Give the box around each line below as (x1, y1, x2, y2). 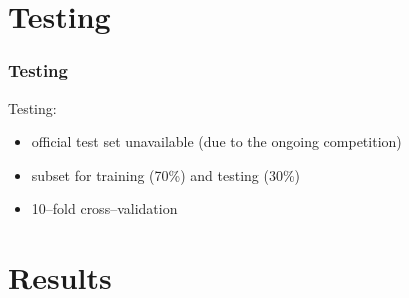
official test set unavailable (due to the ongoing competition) (31, 131, 402, 152)
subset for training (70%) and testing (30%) (31, 164, 301, 185)
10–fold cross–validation (31, 198, 178, 219)
